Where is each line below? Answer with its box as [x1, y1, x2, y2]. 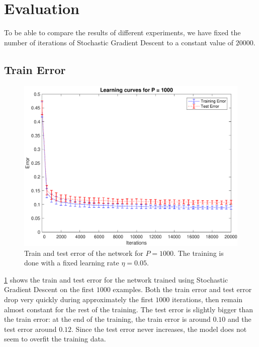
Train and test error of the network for [24, 247, 143, 258]
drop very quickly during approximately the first [4, 294, 153, 305]
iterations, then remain [171, 294, 243, 305]
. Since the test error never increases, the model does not [71, 323, 247, 334]
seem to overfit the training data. [4, 333, 106, 344]
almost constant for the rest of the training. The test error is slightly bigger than [4, 304, 253, 314]
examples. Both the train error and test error [113, 284, 252, 295]
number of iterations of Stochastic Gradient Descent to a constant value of [4, 37, 234, 47]
